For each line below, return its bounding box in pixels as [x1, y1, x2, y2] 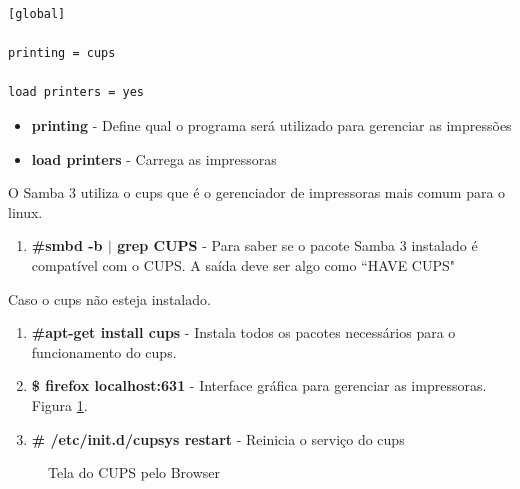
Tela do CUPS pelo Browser [48, 462, 221, 483]
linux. [8, 201, 43, 222]
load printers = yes [8, 85, 145, 100]
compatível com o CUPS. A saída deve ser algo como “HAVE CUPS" [31, 254, 456, 275]
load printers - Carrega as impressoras [31, 148, 277, 169]
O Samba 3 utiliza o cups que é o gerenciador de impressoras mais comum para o [8, 182, 506, 203]
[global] [8, 7, 66, 21]
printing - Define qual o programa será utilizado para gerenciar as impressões [31, 114, 512, 135]
